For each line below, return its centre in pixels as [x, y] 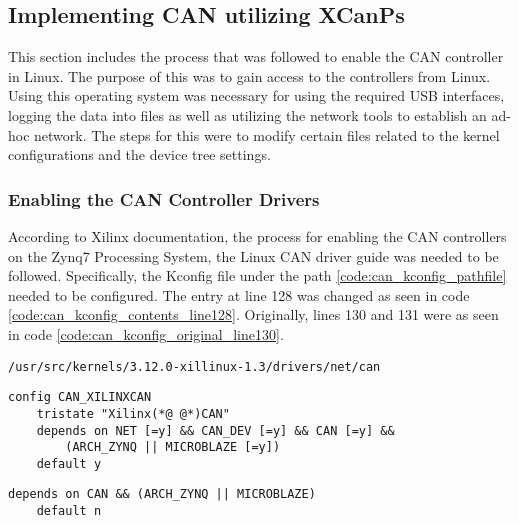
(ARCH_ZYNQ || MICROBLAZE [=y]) [173, 447]
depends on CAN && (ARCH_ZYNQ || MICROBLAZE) [162, 494]
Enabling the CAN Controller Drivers [164, 198]
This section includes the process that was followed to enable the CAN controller [256, 56]
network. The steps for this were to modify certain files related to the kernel [267, 134]
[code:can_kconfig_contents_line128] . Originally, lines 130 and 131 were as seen [253, 314]
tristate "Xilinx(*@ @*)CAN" [133, 413]
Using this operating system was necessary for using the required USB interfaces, [256, 95]
